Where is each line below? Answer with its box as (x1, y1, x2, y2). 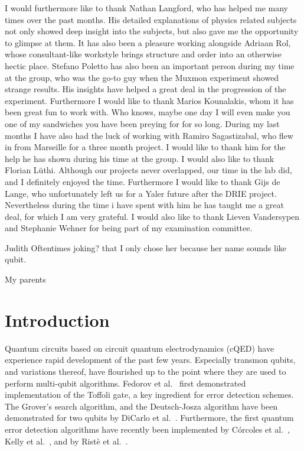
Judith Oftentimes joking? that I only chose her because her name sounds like (5, 241, 287, 254)
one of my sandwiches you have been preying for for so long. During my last (5, 117, 280, 129)
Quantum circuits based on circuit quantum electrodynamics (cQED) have (5, 342, 274, 354)
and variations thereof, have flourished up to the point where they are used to (5, 365, 286, 377)
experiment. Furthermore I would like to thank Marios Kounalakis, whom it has (5, 94, 294, 106)
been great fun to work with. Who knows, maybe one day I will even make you (5, 106, 290, 118)
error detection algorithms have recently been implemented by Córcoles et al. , (5, 423, 290, 435)
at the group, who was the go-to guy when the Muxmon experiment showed (5, 71, 279, 83)
